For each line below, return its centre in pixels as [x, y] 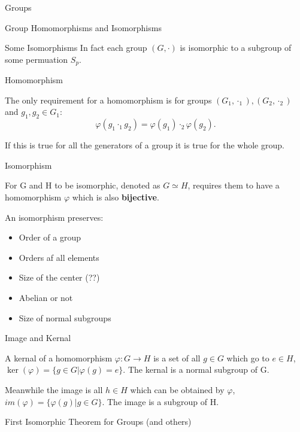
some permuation [37, 59]
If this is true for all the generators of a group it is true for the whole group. [145, 145]
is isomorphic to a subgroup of [236, 48]
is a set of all [177, 358]
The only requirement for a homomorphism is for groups [108, 100]
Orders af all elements [59, 257]
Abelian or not [46, 297]
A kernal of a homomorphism [59, 358]
